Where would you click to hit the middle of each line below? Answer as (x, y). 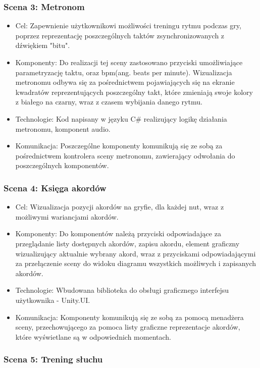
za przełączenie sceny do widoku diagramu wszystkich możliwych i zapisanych (136, 263)
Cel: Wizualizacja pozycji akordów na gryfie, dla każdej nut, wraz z (120, 207)
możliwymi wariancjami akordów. (67, 216)
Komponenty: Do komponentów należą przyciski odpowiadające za (118, 233)
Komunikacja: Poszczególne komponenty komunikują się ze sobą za (119, 146)
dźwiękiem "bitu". (43, 45)
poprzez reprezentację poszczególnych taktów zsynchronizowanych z (120, 35)
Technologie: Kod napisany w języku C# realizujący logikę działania (121, 118)
